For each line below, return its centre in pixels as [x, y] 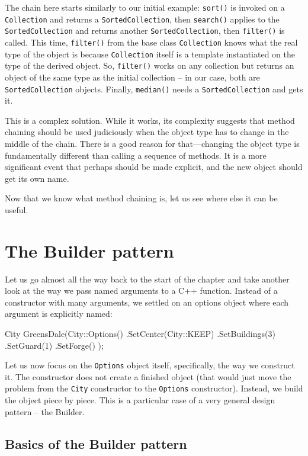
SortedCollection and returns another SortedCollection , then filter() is [145, 30]
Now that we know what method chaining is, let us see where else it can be [141, 198]
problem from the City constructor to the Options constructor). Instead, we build [154, 388]
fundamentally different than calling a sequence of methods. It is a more [136, 155]
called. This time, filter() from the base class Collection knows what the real [151, 42]
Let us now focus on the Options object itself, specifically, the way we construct [150, 365]
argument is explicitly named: [59, 314]
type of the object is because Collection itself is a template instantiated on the [150, 54]
